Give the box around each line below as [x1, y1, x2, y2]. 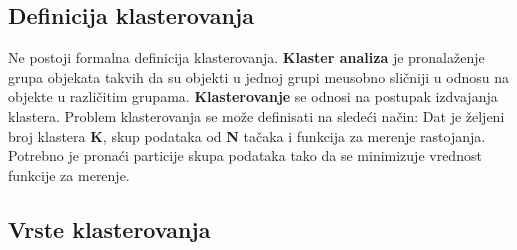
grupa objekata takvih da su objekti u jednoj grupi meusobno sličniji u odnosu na [8, 66, 509, 87]
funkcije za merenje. [8, 164, 130, 185]
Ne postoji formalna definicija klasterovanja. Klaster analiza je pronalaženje [8, 47, 485, 68]
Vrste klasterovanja [8, 213, 211, 244]
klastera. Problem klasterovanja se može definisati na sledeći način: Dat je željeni [8, 105, 505, 126]
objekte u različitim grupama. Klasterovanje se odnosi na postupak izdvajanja [8, 86, 498, 107]
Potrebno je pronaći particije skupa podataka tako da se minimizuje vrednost [8, 145, 482, 166]
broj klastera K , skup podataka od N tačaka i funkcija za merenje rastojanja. [8, 125, 486, 146]
